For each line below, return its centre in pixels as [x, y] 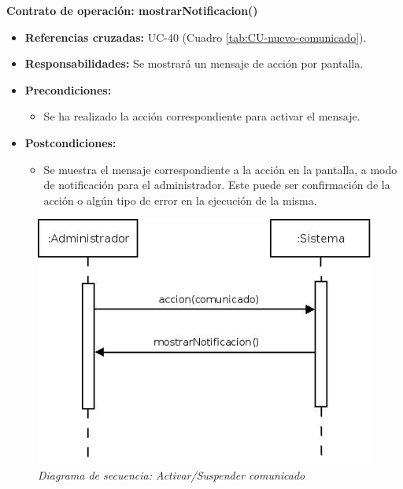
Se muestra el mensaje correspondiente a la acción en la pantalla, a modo [220, 169]
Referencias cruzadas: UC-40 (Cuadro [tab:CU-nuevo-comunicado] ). [196, 37]
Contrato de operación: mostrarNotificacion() [132, 10]
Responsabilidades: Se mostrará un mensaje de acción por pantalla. [194, 63]
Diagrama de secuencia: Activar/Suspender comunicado [172, 474]
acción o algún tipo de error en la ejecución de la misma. [180, 200]
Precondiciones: [68, 89]
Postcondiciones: [70, 142]
